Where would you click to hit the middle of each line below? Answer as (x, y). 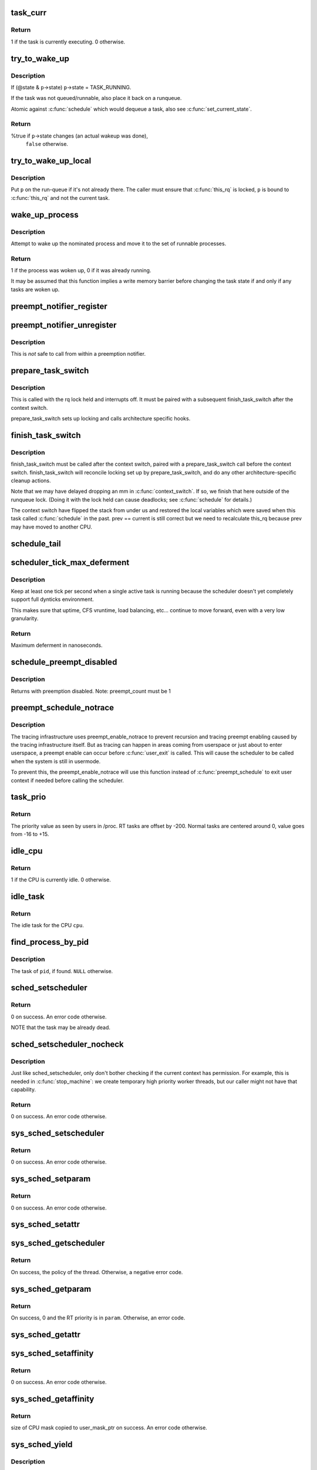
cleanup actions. (31, 480)
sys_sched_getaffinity (53, 1399)
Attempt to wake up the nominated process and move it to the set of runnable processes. (119, 243)
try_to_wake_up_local (51, 161)
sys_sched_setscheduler (58, 1133)
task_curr (29, 13)
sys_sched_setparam (51, 1179)
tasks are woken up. (35, 289)
